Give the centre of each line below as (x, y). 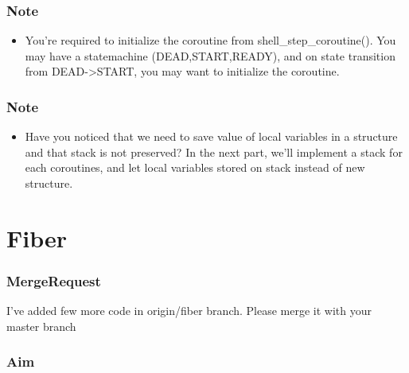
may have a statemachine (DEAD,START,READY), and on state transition (210, 55)
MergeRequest (54, 280)
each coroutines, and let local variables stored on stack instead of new (195, 167)
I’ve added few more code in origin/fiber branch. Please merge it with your (189, 311)
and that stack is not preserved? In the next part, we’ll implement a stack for (214, 152)
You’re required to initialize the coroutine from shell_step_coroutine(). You (210, 40)
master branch (41, 326)
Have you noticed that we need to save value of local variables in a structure (211, 136)
